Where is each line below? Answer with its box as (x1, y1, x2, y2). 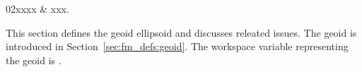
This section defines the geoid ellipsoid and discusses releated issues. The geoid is (6, 25, 357, 40)
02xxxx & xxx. (6, 1, 69, 16)
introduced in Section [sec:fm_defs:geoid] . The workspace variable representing (6, 39, 349, 54)
